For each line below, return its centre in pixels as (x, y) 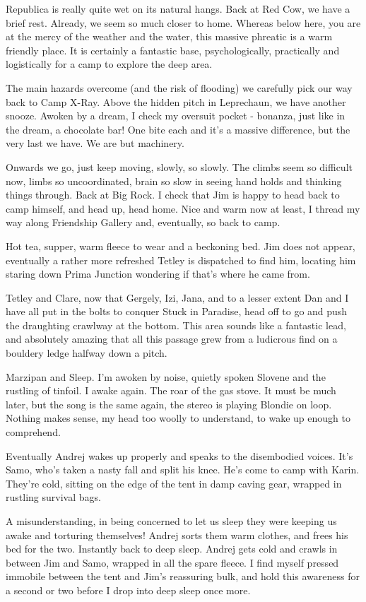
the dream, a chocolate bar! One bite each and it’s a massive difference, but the (178, 129)
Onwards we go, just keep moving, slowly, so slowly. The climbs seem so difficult (179, 166)
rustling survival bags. (53, 497)
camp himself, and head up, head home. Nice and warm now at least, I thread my (183, 208)
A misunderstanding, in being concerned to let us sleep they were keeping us (171, 521)
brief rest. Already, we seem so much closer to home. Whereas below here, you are (183, 22)
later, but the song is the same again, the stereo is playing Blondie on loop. (169, 404)
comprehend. (33, 432)
